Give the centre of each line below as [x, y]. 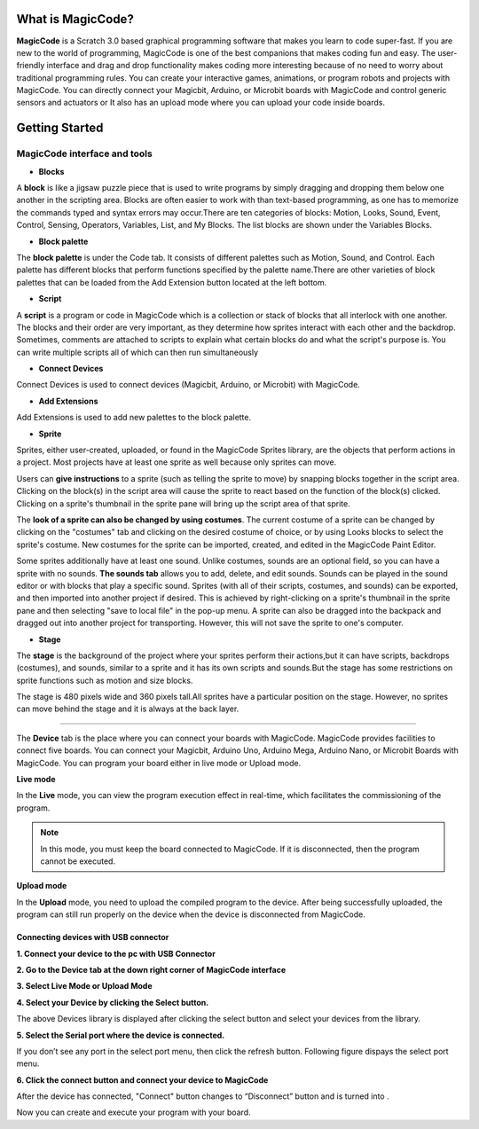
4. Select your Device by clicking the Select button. [113, 1002]
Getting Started [60, 128]
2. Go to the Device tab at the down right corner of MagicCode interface [151, 969]
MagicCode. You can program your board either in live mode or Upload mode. [159, 763]
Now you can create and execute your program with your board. [134, 1112]
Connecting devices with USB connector [93, 937]
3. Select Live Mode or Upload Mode [84, 986]
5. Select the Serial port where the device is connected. [121, 1035]
